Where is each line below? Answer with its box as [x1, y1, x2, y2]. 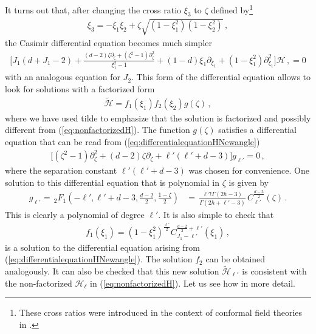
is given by [228, 176, 269, 188]
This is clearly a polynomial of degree [5, 208, 145, 220]
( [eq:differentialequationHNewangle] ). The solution [5, 253, 193, 265]
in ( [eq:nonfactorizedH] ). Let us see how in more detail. [90, 276, 295, 289]
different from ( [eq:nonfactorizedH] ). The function [5, 123, 190, 136]
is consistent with [242, 264, 307, 277]
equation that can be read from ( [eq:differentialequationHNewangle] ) [5, 135, 260, 148]
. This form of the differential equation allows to [131, 70, 311, 83]
